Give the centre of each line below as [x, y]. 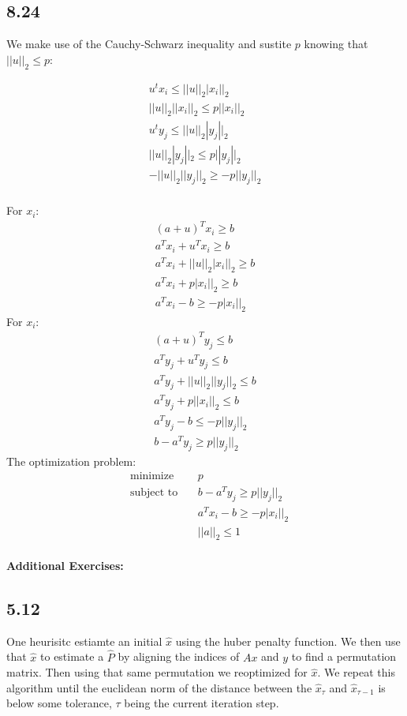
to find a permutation [344, 656]
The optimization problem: [71, 461]
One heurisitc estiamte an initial [84, 641]
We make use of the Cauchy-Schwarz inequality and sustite [149, 44]
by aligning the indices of [179, 656]
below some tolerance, [59, 703]
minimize [152, 476]
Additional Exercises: [65, 565]
